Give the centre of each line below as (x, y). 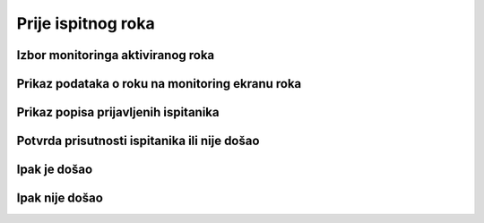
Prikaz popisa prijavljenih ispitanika (118, 112)
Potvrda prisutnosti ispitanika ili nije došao (138, 141)
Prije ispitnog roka (86, 23)
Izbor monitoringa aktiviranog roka (116, 55)
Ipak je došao (55, 170)
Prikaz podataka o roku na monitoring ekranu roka (159, 84)
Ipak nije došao (60, 198)
